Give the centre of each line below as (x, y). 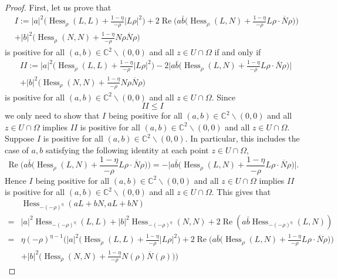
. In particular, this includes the (242, 138)
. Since (224, 97)
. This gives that (241, 192)
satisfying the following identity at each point (127, 150)
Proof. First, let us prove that (58, 7)
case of (17, 150)
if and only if (238, 52)
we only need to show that (52, 115)
